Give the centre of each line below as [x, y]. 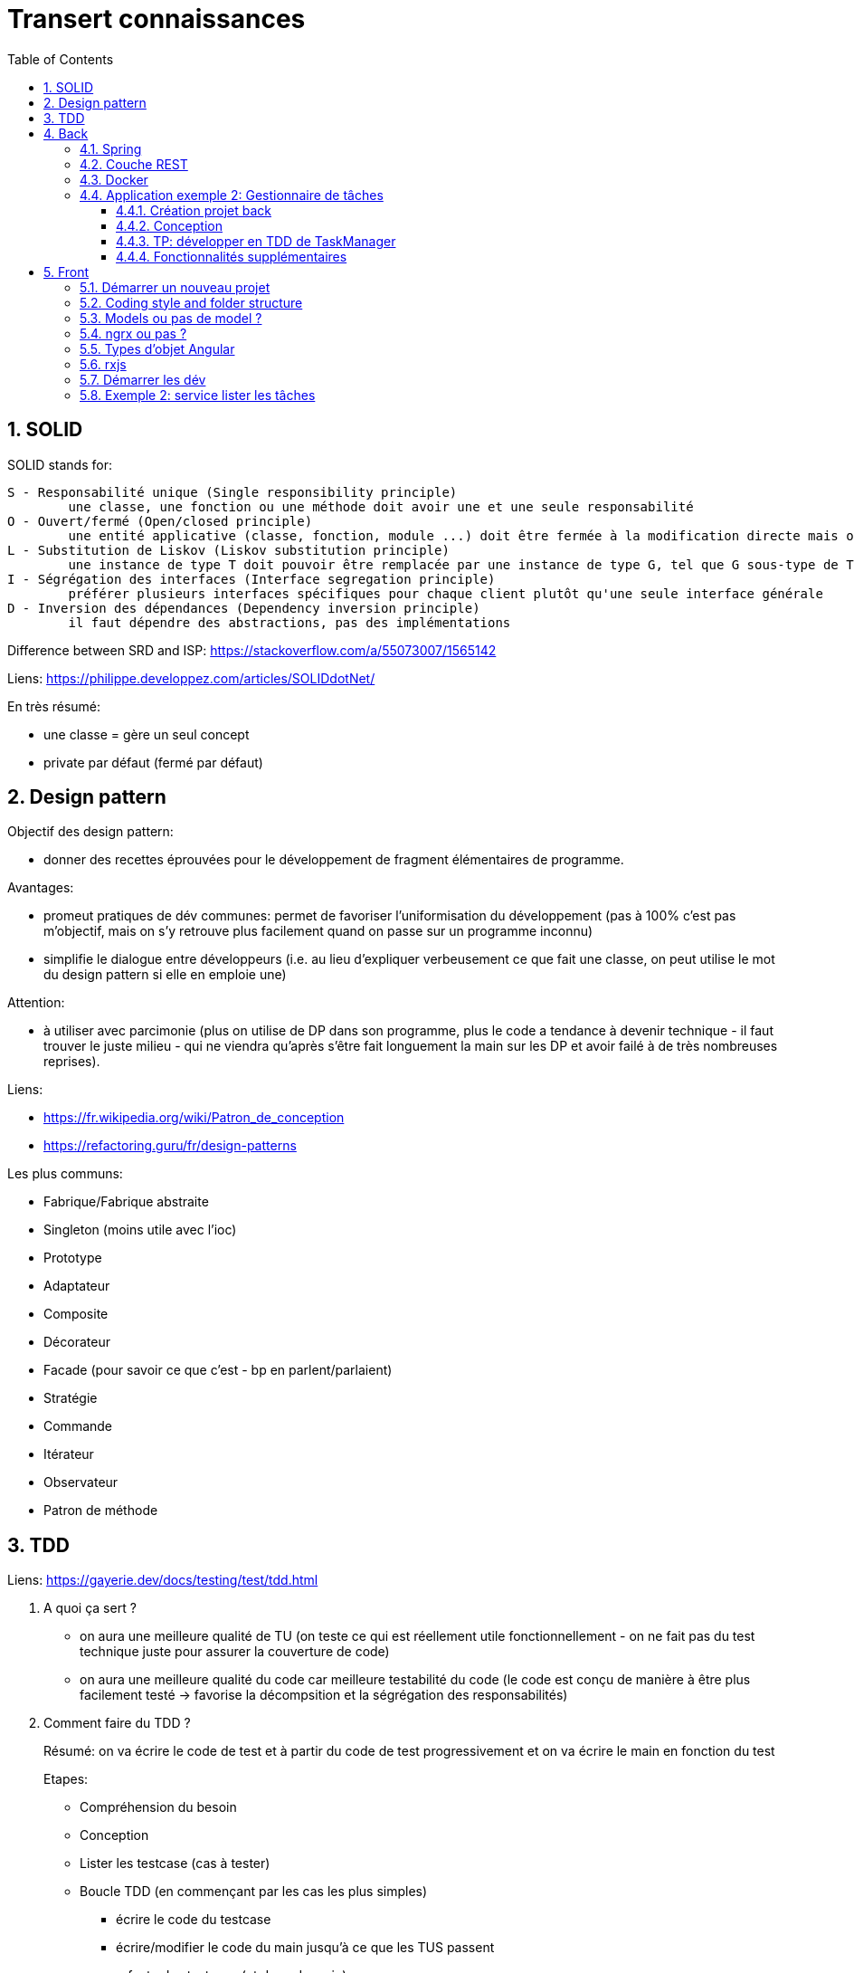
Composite [76, 1314]
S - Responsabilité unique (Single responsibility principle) [232, 492]
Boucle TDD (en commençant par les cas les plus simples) [254, 1892]
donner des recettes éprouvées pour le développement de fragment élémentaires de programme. [334, 860]
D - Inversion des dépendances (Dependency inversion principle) [244, 608]
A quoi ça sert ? [90, 1608]
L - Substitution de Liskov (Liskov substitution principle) [228, 550]
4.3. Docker [114, 179]
